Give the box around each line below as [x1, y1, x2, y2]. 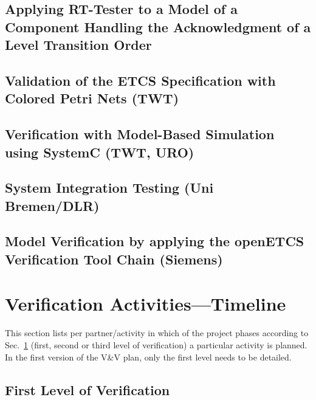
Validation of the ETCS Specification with [5, 71, 276, 89]
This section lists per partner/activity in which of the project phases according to [5, 326, 309, 339]
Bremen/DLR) [5, 196, 100, 215]
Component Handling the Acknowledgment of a [5, 17, 311, 36]
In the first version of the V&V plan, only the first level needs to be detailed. [5, 350, 292, 363]
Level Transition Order [5, 35, 152, 54]
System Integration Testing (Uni [5, 178, 214, 197]
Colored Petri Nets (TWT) [5, 89, 179, 108]
